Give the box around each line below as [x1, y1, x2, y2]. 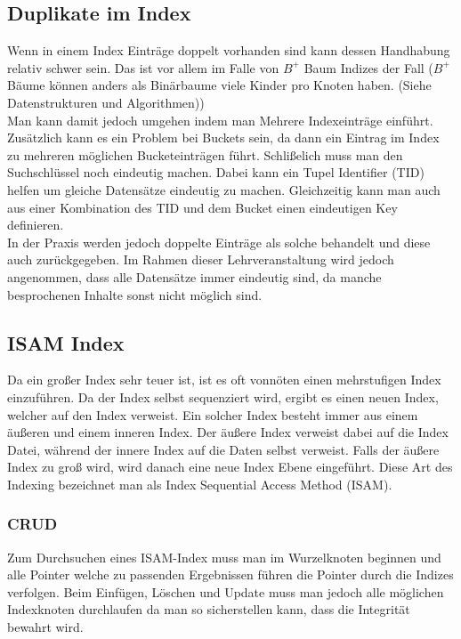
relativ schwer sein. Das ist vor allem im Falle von [7, 58, 279, 77]
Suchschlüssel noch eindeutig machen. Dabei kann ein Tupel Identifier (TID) [7, 163, 425, 182]
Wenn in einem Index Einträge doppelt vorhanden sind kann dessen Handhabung [7, 41, 450, 60]
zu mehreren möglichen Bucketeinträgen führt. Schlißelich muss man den [7, 145, 403, 164]
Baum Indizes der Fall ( [303, 58, 433, 77]
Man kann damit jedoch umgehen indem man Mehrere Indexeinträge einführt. [7, 110, 433, 129]
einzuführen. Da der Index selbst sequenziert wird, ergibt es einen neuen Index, [7, 387, 439, 406]
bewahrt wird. [7, 618, 84, 636]
